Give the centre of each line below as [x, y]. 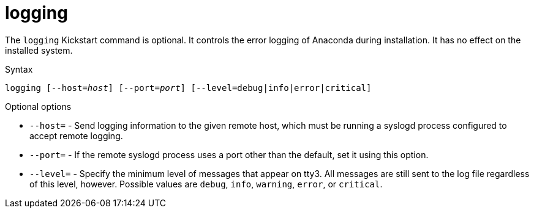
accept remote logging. [76, 135]
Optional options [38, 106]
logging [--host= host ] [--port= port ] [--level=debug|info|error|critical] [188, 88]
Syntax [19, 69]
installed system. [39, 50]
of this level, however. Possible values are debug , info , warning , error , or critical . [206, 184]
